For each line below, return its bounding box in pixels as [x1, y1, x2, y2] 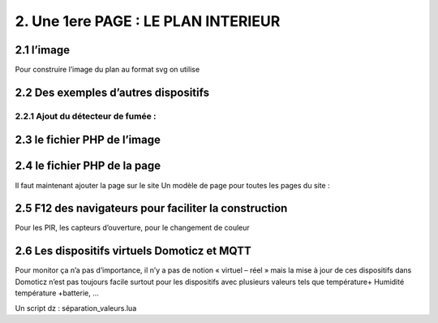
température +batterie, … [15, 288, 99, 298]
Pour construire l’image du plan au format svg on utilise [15, 65, 200, 75]
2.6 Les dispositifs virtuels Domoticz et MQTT [15, 244, 251, 258]
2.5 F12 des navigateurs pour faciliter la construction [15, 201, 288, 215]
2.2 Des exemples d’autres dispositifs [15, 85, 210, 99]
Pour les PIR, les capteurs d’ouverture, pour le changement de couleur [15, 223, 251, 233]
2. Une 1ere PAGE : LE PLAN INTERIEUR [15, 12, 281, 30]
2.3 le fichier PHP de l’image [15, 133, 161, 147]
